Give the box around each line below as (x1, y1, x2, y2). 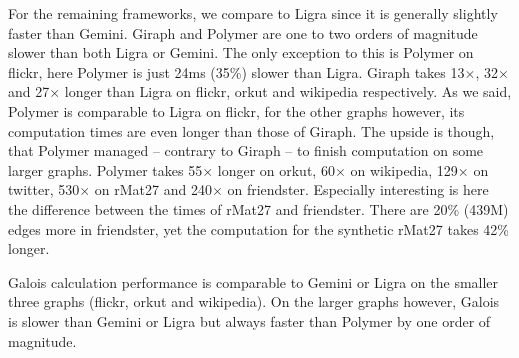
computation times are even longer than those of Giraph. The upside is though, (8, 120, 495, 141)
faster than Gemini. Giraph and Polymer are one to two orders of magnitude (8, 22, 478, 43)
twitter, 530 (8, 179, 80, 200)
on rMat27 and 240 (94, 179, 212, 200)
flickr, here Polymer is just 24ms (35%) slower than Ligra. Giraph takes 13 (8, 61, 465, 82)
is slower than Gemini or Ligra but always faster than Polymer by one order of (8, 310, 491, 331)
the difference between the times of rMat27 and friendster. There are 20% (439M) (8, 198, 509, 219)
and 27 (8, 81, 50, 102)
